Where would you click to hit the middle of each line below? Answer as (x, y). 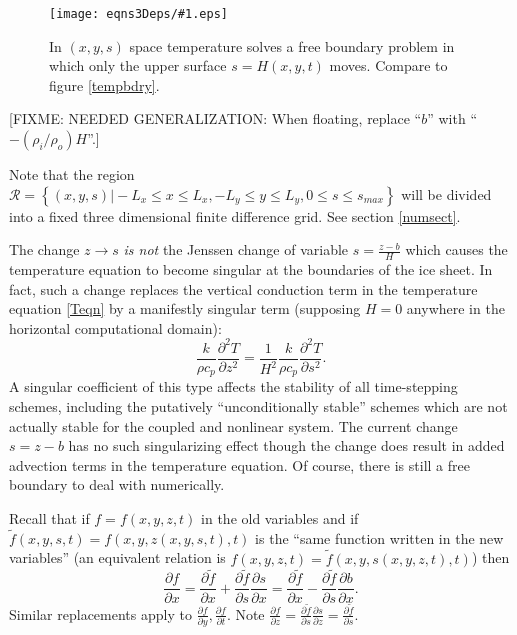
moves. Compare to (388, 65)
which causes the (456, 249)
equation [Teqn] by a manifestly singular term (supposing (185, 308)
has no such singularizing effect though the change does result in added (286, 445)
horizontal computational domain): (115, 327)
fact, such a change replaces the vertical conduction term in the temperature (243, 288)
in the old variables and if (280, 518)
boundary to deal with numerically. (117, 484)
